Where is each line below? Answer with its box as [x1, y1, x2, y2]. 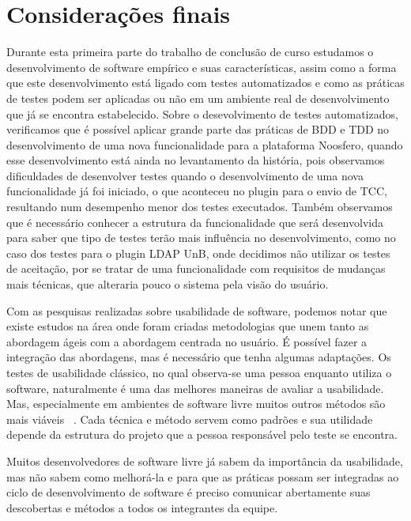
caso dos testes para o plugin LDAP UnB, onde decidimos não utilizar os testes [6, 244, 390, 261]
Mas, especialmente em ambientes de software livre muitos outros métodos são [6, 395, 386, 412]
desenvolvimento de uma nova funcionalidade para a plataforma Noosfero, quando [6, 136, 403, 153]
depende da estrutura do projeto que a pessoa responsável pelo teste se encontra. [6, 426, 398, 443]
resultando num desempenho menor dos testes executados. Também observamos [6, 198, 393, 215]
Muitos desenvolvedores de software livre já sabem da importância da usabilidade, [6, 452, 403, 469]
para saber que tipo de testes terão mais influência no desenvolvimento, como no [6, 229, 396, 246]
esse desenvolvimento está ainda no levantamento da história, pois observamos [6, 152, 385, 168]
